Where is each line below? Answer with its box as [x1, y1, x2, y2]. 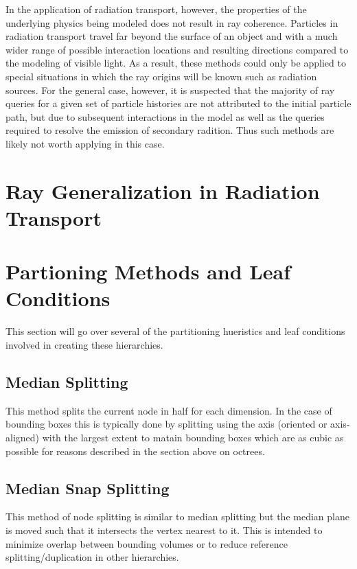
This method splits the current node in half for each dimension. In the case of [5, 403, 332, 417]
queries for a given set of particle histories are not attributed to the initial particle [5, 96, 352, 111]
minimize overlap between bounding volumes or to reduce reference [5, 536, 288, 550]
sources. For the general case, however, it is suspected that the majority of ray [5, 82, 335, 97]
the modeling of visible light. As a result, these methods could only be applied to [5, 56, 346, 70]
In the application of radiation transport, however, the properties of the [5, 2, 307, 16]
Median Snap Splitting [5, 477, 170, 498]
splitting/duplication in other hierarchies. [5, 550, 179, 564]
